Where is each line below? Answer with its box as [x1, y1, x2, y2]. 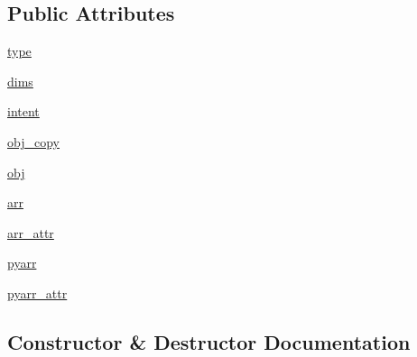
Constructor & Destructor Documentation [7, 327, 411, 355]
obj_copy [7, 132, 60, 151]
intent [7, 102, 40, 121]
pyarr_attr [7, 283, 68, 302]
